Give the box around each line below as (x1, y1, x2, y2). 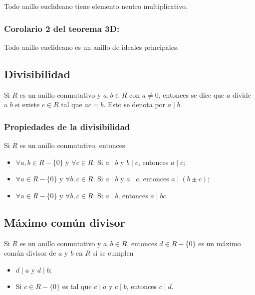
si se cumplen (92, 248, 134, 258)
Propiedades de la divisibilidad (4, 120, 130, 133)
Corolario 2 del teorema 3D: (4, 22, 120, 34)
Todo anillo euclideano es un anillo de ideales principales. (4, 41, 179, 52)
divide (233, 89, 251, 100)
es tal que (62, 281, 92, 292)
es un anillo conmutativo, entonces (19, 140, 125, 150)
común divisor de (4, 248, 56, 258)
